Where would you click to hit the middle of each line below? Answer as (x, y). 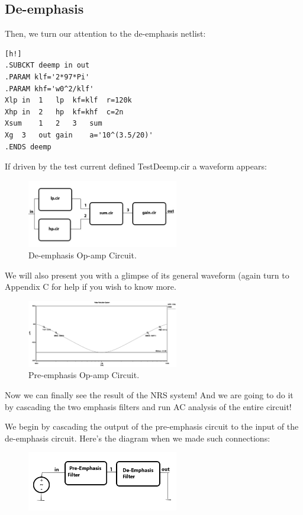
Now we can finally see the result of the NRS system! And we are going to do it (149, 394)
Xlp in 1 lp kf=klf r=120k (68, 100)
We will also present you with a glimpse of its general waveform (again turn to (147, 275)
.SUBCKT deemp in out (47, 65)
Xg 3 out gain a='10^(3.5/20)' (79, 135)
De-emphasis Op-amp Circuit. (83, 255)
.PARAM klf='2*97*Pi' (47, 77)
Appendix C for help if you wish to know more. (91, 287)
